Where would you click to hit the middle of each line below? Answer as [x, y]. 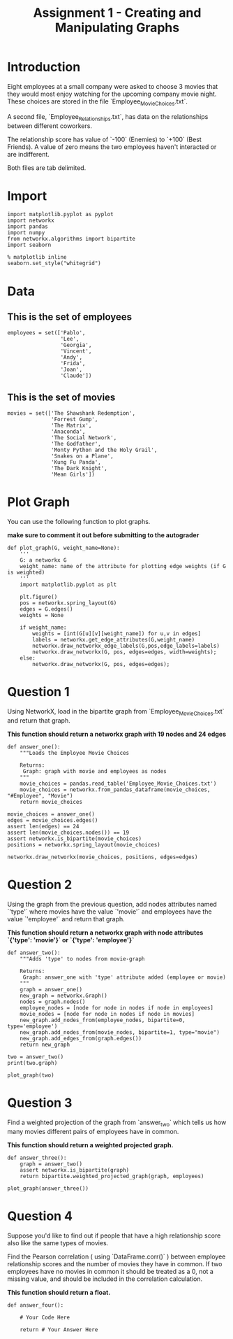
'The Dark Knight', [80, 469]
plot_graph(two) [31, 1075]
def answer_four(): [36, 1305]
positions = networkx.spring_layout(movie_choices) [84, 844]
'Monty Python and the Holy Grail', [104, 450]
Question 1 [38, 692]
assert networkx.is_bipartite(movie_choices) [74, 838]
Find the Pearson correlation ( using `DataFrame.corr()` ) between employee [116, 1256]
